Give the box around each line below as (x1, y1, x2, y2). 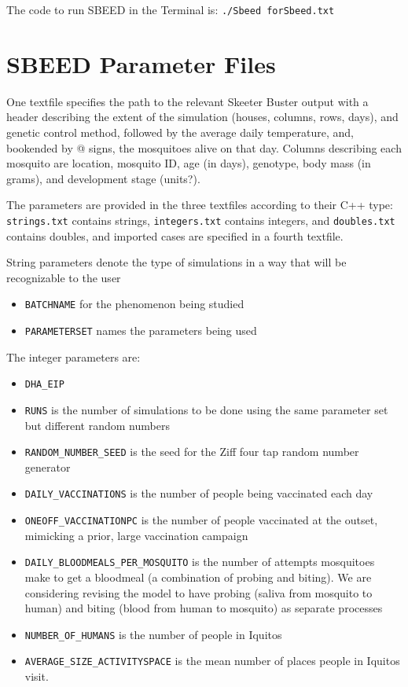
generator (24, 458, 71, 475)
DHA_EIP (24, 379, 64, 391)
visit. (24, 668, 49, 685)
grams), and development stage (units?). (6, 170, 200, 186)
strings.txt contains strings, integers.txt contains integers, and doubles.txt (6, 211, 395, 228)
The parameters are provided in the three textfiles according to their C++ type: (6, 197, 393, 213)
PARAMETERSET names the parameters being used (24, 322, 257, 339)
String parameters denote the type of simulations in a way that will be (6, 254, 347, 270)
